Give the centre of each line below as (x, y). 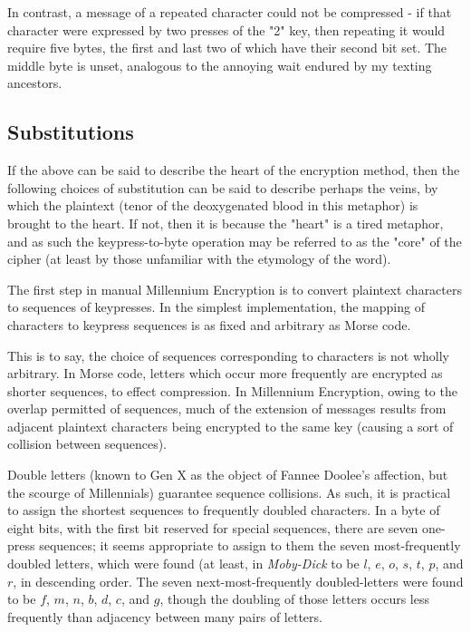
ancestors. (35, 83)
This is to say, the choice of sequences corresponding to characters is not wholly (228, 355)
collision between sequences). (87, 444)
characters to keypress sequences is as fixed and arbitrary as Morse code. (209, 324)
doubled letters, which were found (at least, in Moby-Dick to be (183, 564)
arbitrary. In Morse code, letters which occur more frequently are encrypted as (225, 373)
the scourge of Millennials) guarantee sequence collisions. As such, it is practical (229, 492)
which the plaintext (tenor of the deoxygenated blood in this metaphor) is (213, 205)
